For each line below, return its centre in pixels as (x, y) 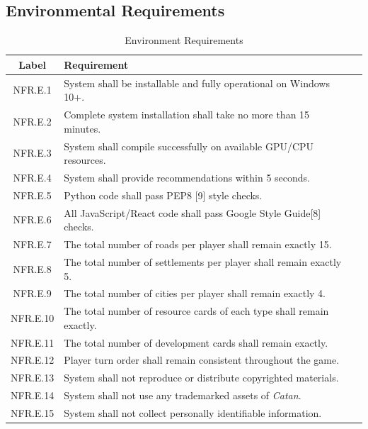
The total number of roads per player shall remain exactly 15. (198, 244)
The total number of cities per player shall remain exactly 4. (195, 293)
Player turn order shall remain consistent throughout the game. (202, 360)
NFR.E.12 (33, 360)
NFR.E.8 (32, 268)
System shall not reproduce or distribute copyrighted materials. (201, 378)
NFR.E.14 (33, 395)
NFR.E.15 (33, 413)
